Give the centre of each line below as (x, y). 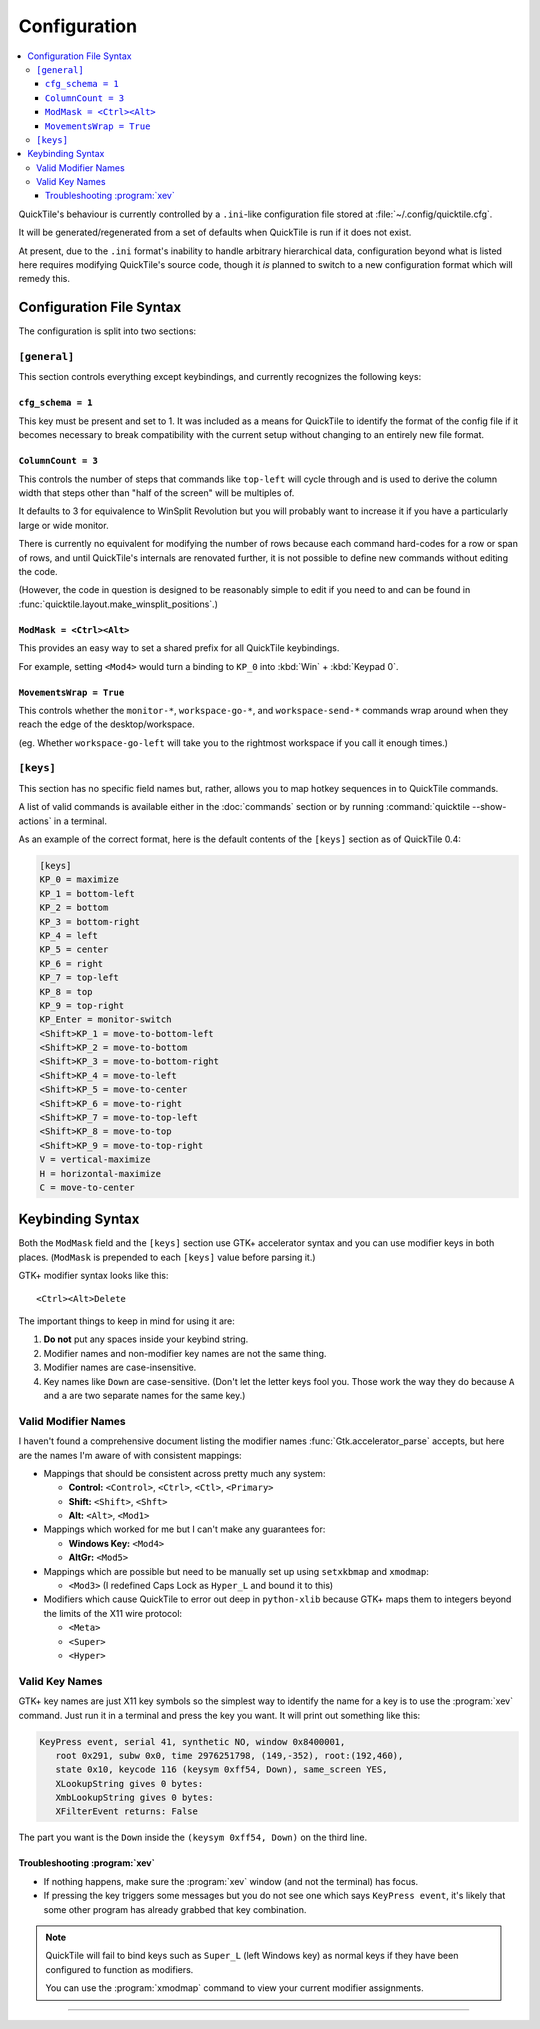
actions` (35, 821)
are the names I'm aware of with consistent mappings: (130, 1455)
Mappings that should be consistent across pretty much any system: (184, 1473)
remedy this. (44, 279)
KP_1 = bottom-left (87, 893)
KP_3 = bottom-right (89, 921)
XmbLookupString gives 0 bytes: (134, 1798)
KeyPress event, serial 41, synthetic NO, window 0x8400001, (192, 1741)
